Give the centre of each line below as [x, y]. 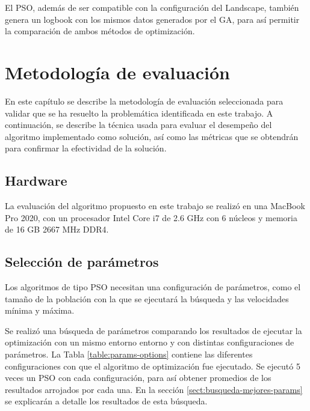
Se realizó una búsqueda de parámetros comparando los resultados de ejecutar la [153, 330]
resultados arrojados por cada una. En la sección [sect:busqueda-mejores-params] [154, 389]
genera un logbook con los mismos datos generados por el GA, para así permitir [152, 19]
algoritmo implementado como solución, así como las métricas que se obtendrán [152, 136]
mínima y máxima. [40, 310]
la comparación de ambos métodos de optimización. [100, 31]
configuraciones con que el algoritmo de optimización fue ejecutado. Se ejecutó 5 [153, 366]
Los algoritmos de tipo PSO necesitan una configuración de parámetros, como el [153, 287]
